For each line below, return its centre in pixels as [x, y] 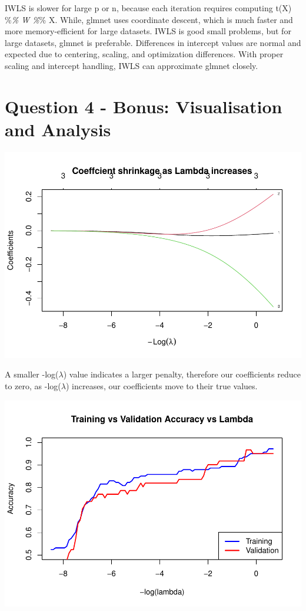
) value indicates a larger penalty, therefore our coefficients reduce [182, 374]
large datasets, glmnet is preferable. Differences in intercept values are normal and [153, 42]
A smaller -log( [32, 374]
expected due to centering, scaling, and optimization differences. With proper [144, 54]
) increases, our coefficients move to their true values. [162, 385]
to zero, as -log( [33, 385]
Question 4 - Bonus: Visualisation [144, 106]
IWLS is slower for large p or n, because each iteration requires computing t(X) [148, 8]
